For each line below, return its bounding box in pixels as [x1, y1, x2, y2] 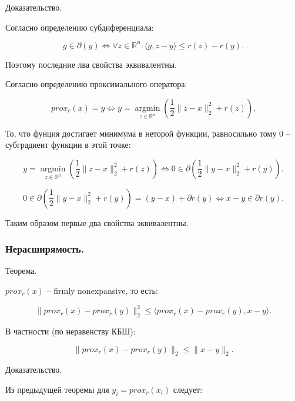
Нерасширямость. [5, 241, 84, 256]
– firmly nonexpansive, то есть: [46, 284, 158, 297]
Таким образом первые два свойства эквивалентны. [5, 216, 189, 228]
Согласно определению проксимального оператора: [5, 78, 187, 90]
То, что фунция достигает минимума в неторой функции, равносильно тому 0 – [5, 127, 290, 139]
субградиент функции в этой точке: [5, 138, 131, 151]
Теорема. [5, 264, 37, 277]
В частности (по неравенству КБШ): [5, 324, 136, 337]
